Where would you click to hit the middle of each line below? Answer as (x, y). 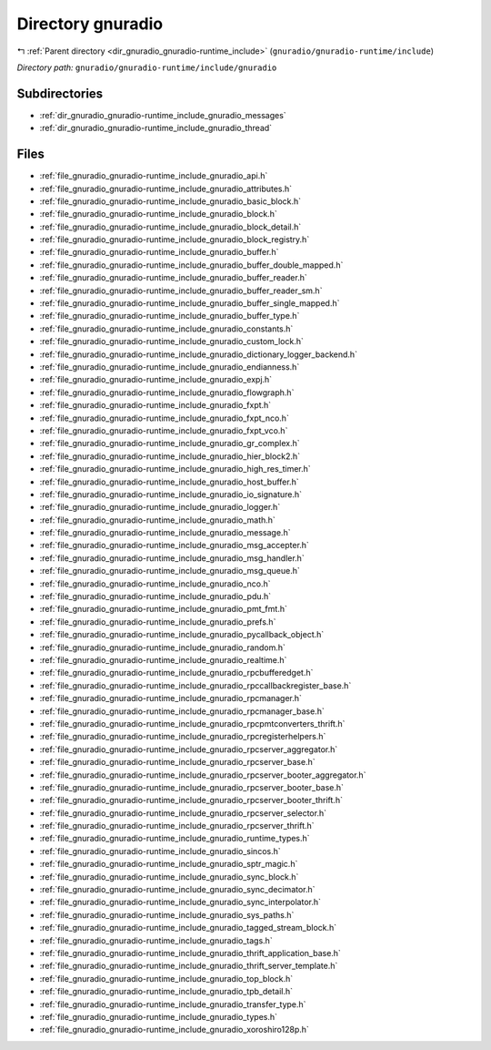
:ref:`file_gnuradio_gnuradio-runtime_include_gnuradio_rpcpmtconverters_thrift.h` (192, 723)
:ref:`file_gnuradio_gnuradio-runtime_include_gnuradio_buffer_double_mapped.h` (191, 265)
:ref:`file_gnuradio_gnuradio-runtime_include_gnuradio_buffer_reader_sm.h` (181, 291)
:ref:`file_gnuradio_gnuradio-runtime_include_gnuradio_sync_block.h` (169, 877)
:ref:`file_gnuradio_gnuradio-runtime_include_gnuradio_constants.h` (166, 329)
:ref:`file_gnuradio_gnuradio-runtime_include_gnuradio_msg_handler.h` (172, 558)
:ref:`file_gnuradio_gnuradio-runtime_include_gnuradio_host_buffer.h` (169, 482)
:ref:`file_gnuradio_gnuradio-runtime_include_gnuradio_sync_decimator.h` (177, 890)
